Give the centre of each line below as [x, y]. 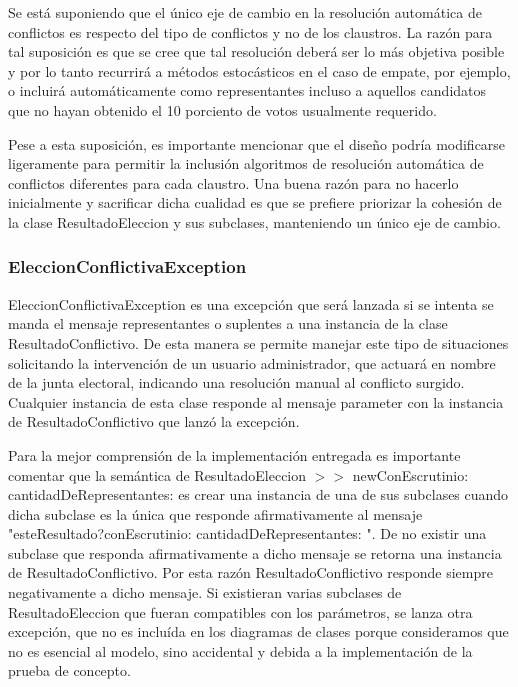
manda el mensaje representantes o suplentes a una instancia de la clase [228, 323]
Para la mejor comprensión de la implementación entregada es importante [234, 454]
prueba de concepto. [69, 670]
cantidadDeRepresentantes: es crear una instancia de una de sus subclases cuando [258, 494]
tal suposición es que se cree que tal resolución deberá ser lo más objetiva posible [256, 51]
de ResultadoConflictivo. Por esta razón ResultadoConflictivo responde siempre [250, 572]
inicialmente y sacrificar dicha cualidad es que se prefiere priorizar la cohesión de [255, 202]
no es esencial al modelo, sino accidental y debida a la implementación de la [240, 650]
